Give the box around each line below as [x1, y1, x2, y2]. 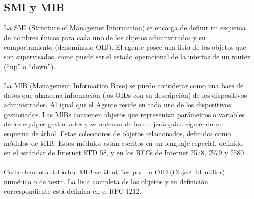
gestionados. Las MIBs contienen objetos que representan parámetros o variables [4, 109, 245, 119]
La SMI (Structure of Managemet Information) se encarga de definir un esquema [4, 23, 246, 33]
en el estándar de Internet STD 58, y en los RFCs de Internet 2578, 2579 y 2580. [4, 147, 246, 157]
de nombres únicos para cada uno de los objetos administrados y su [4, 32, 206, 42]
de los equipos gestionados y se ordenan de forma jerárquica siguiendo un [4, 119, 223, 129]
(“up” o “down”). [4, 61, 56, 71]
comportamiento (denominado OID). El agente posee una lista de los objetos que [4, 42, 246, 52]
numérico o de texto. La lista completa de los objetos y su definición [4, 176, 208, 186]
